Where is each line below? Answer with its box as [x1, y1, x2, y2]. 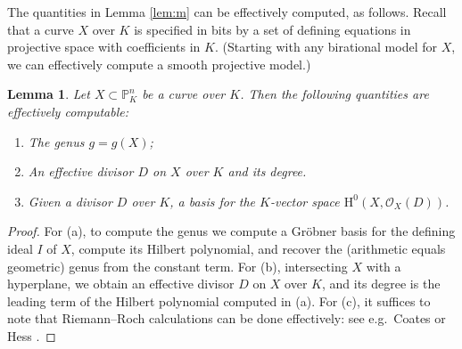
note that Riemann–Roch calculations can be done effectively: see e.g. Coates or [7, 309, 446, 328]
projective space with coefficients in [7, 37, 201, 56]
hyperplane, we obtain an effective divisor [7, 274, 235, 293]
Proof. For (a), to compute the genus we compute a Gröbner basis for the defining [7, 222, 456, 240]
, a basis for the [169, 191, 256, 210]
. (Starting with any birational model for [214, 37, 437, 56]
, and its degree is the [321, 274, 441, 293]
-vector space [269, 191, 340, 210]
